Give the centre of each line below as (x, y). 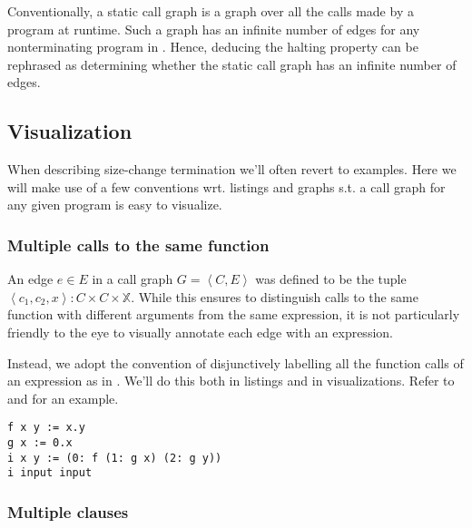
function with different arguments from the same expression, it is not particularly (234, 314)
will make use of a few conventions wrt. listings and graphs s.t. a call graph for (226, 186)
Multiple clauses (68, 511)
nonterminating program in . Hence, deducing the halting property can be (213, 47)
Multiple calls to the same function (138, 244)
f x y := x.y (46, 428)
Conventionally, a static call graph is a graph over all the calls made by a (211, 11)
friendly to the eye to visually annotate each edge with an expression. (200, 332)
